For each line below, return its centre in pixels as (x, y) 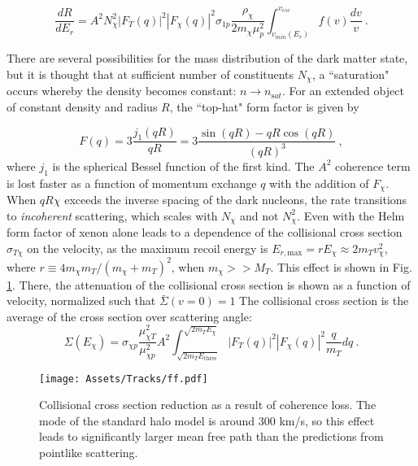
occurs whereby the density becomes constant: (122, 91)
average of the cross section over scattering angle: (129, 316)
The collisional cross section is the (324, 301)
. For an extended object (343, 91)
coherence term (373, 165)
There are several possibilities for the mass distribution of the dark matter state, (207, 58)
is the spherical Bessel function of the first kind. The (183, 165)
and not (259, 215)
